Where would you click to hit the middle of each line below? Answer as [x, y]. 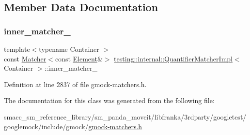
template [17, 49]
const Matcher [25, 58]
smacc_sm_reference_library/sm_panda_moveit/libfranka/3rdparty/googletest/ [125, 116]
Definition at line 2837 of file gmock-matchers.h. [75, 84]
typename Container [69, 49]
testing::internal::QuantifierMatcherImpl [173, 58]
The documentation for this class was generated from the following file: [109, 100]
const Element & [79, 58]
